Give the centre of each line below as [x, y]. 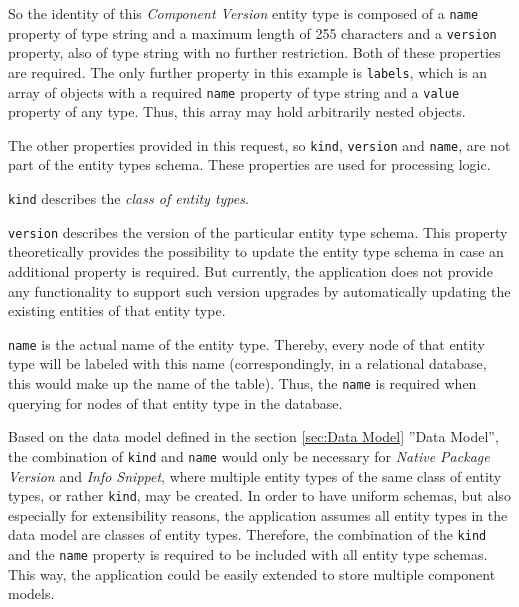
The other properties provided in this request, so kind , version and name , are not [259, 144]
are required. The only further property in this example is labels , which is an [248, 71]
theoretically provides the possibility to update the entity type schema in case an [256, 251]
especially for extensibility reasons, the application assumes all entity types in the [258, 514]
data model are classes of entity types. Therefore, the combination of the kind [247, 534]
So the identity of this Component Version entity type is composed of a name [243, 13]
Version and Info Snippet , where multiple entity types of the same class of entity [255, 475]
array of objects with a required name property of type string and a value [234, 91]
